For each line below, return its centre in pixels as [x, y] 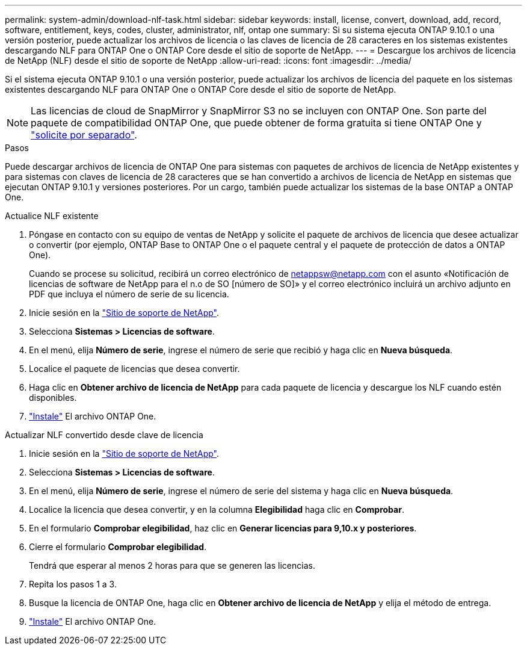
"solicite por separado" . [84, 135]
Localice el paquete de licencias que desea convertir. [134, 369]
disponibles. [53, 398]
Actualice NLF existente [52, 216]
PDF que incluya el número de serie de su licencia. [129, 294]
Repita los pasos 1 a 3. [73, 584]
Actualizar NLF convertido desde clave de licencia [104, 435]
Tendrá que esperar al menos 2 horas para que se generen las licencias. [172, 565]
